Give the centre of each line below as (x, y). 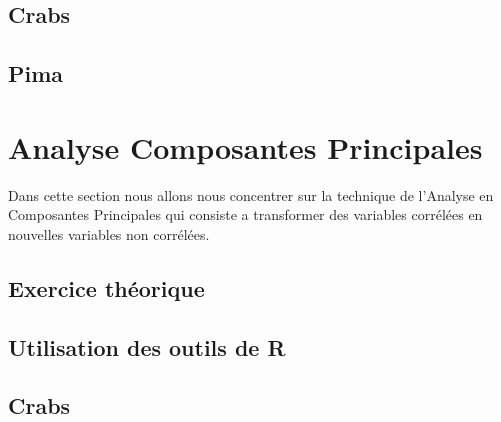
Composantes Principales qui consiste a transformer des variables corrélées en (245, 214)
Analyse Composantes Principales (245, 146)
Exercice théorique (106, 287)
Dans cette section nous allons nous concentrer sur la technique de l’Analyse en (251, 194)
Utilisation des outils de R (147, 346)
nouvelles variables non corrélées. (109, 233)
